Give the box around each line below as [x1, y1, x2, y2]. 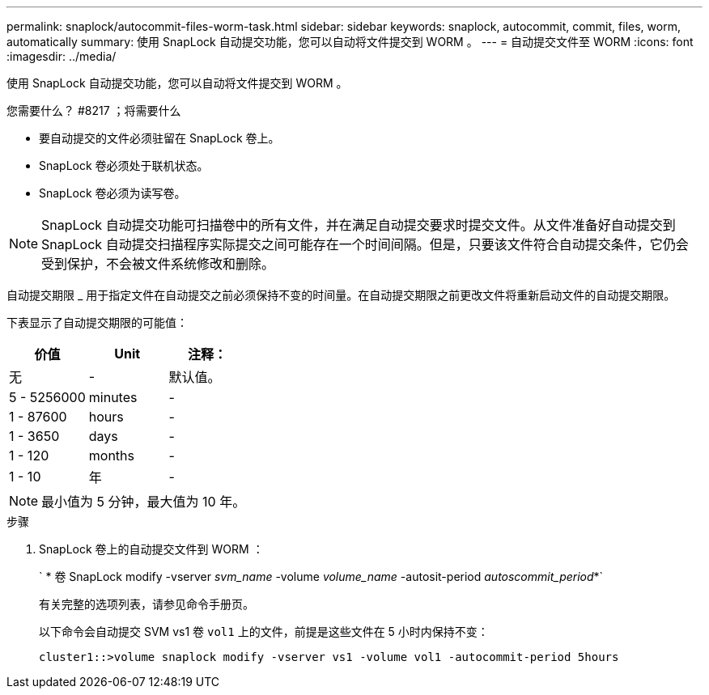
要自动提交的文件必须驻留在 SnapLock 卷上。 [39, 131, 280, 145]
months [88, 447, 134, 464]
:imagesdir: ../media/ [6, 49, 117, 63]
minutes [88, 389, 138, 405]
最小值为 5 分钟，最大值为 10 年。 [41, 494, 246, 510]
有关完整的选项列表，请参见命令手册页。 [39, 597, 254, 611]
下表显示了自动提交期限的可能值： [6, 316, 188, 329]
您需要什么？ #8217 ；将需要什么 [6, 104, 181, 117]
